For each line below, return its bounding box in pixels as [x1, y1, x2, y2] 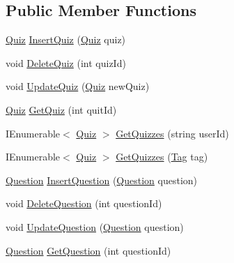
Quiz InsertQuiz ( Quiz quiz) [6, 32, 126, 47]
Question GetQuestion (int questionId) [6, 243, 171, 257]
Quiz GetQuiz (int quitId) [6, 102, 117, 117]
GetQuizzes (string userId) [116, 126, 229, 140]
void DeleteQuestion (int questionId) [6, 196, 162, 211]
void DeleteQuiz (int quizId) [6, 55, 126, 70]
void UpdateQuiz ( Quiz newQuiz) [6, 79, 150, 93]
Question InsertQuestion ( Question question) [6, 172, 198, 187]
